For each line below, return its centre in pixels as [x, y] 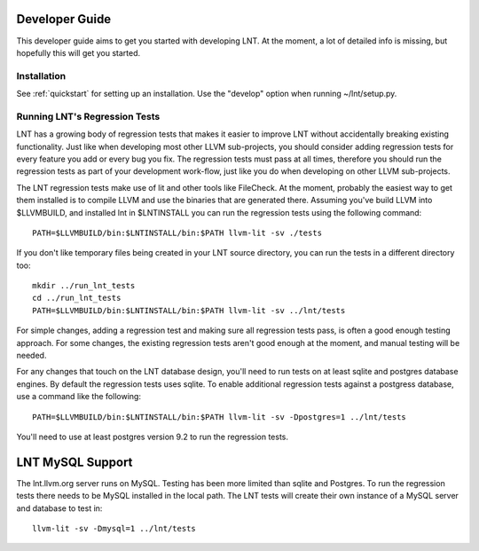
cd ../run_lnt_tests [77, 298]
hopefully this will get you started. [79, 52]
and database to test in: [59, 508]
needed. [31, 356]
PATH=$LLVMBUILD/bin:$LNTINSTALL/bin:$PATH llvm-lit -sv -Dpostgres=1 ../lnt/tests [220, 417]
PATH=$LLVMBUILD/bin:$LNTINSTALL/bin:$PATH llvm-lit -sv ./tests [177, 232]
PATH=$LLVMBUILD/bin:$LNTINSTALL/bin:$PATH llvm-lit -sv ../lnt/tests [189, 310]
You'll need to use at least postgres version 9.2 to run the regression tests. [152, 437]
